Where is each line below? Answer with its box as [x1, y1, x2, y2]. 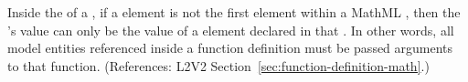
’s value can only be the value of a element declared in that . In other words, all [7, 20, 454, 39]
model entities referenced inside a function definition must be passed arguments [7, 38, 453, 57]
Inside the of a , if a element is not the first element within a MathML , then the [7, 3, 461, 21]
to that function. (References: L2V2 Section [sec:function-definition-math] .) [7, 56, 430, 75]
